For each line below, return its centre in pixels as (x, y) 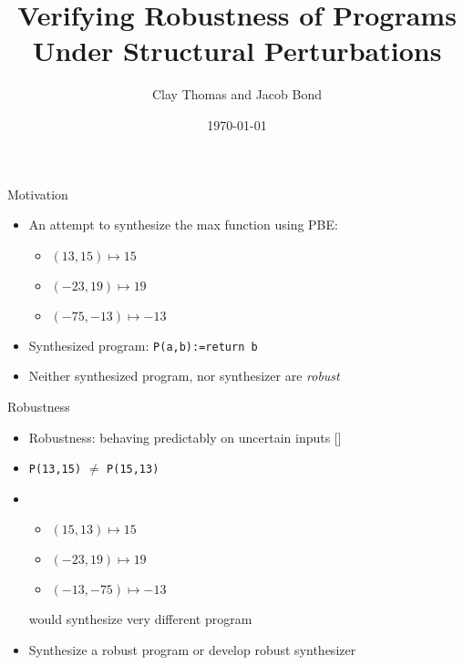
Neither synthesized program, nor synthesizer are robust (184, 376)
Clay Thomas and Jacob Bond (237, 94)
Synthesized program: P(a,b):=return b (143, 345)
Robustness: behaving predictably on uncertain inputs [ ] (185, 437)
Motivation (38, 194)
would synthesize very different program (140, 619)
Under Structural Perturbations (237, 51)
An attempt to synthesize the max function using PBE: (183, 225)
